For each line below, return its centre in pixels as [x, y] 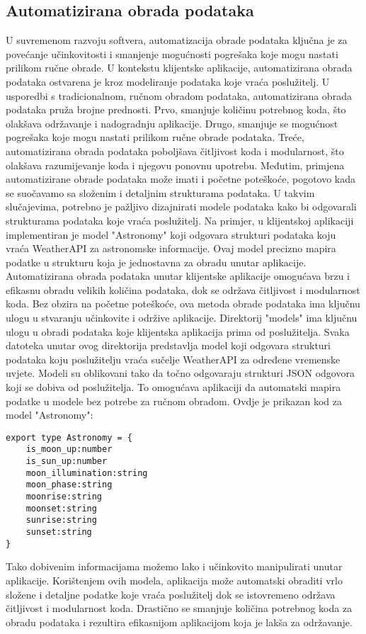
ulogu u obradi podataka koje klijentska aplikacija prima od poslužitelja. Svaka [178, 331]
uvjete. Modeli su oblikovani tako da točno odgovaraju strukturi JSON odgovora [180, 373]
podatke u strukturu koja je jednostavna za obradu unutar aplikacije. [156, 262]
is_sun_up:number [67, 462]
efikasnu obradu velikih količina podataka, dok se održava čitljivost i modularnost [183, 289]
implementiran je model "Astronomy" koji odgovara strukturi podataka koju [171, 234]
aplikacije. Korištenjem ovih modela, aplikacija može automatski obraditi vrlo [174, 580]
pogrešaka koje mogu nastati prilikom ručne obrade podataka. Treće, [155, 137]
